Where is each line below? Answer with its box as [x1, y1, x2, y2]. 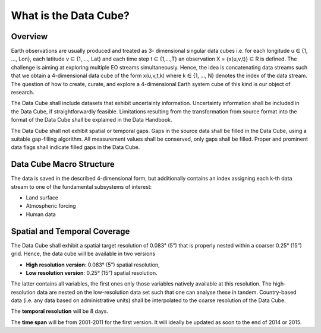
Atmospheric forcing [26, 202, 77, 210]
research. [11, 89, 35, 96]
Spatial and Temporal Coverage [11, 226, 130, 236]
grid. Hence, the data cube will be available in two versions [11, 250, 156, 258]
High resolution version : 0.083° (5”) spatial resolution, [26, 261, 160, 268]
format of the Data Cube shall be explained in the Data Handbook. [11, 116, 172, 123]
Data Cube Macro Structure [11, 159, 115, 169]
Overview [11, 31, 48, 42]
